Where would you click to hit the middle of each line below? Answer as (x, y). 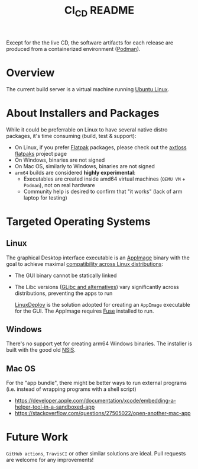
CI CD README (99, 11)
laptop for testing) (46, 197)
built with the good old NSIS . (41, 350)
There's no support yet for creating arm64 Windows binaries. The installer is (99, 343)
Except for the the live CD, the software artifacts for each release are (90, 43)
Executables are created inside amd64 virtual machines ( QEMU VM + (105, 179)
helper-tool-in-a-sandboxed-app (55, 407)
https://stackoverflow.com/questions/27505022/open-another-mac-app (103, 413)
